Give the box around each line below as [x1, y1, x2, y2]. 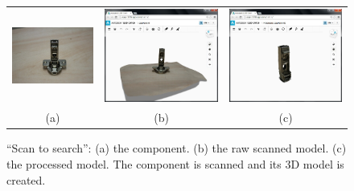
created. [6, 171, 46, 188]
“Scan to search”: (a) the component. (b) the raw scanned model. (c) [6, 140, 347, 156]
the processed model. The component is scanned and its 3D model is [6, 156, 344, 172]
